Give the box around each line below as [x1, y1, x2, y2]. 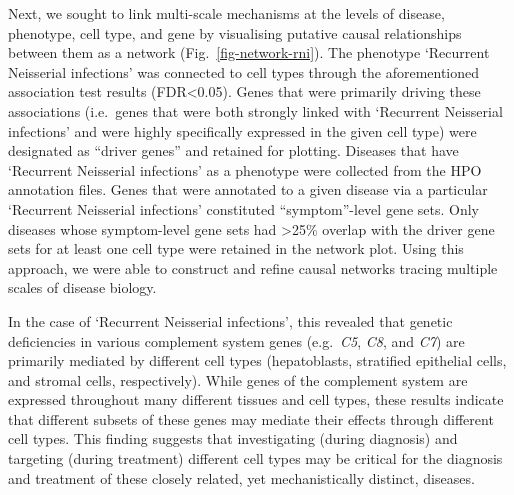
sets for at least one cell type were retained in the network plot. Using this [8, 238, 464, 259]
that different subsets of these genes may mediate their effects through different [8, 408, 494, 429]
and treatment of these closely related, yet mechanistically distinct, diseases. [8, 467, 475, 488]
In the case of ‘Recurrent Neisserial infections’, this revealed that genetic [8, 310, 453, 331]
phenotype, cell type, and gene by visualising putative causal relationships [8, 22, 462, 43]
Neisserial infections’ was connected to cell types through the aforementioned [8, 61, 480, 82]
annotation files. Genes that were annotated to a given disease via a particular [8, 179, 488, 200]
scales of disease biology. [8, 277, 157, 298]
